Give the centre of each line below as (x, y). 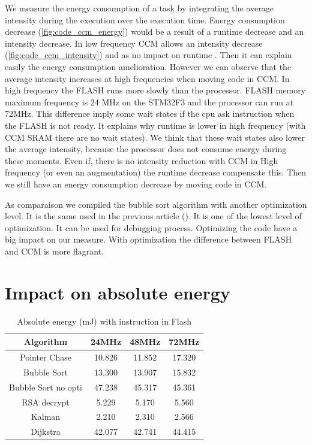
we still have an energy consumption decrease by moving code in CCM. (136, 184)
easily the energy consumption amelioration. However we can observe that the (148, 66)
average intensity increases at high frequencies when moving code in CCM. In (147, 78)
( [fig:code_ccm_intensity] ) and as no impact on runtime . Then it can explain (148, 55)
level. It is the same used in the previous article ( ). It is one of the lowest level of (153, 216)
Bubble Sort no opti (46, 387)
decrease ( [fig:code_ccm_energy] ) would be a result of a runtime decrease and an (154, 31)
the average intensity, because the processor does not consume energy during (146, 149)
